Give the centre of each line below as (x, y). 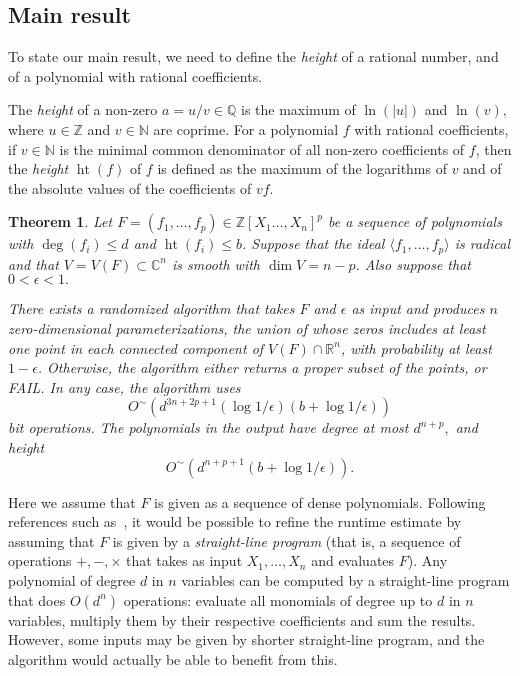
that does (37, 599)
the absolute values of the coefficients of (130, 187)
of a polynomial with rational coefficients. (135, 75)
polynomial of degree (72, 579)
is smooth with (215, 263)
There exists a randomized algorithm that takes (151, 308)
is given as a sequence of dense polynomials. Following (320, 501)
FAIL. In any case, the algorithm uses (124, 386)
